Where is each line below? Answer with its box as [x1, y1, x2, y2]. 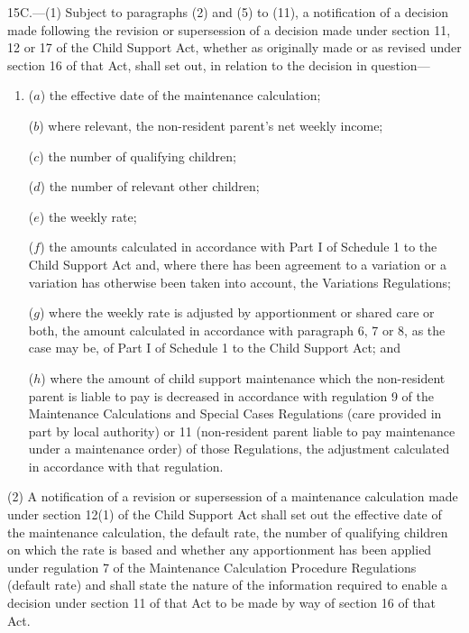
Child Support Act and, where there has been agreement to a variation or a [28, 254, 446, 273]
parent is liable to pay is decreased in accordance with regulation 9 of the [28, 386, 434, 405]
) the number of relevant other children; [40, 177, 260, 196]
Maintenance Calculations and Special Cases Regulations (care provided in [28, 404, 442, 423]
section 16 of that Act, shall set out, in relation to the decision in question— [7, 55, 430, 74]
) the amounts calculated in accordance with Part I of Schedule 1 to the [40, 237, 437, 256]
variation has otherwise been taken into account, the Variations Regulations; [28, 272, 451, 291]
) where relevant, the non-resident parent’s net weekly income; [39, 115, 383, 134]
